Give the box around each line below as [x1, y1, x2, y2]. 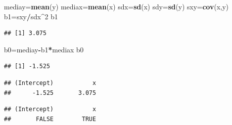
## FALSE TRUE [4, 115, 96, 123]
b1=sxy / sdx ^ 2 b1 [4, 11, 58, 21]
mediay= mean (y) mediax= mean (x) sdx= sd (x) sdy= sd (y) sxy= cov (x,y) [4, 1, 229, 11]
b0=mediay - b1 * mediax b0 [4, 44, 84, 54]
